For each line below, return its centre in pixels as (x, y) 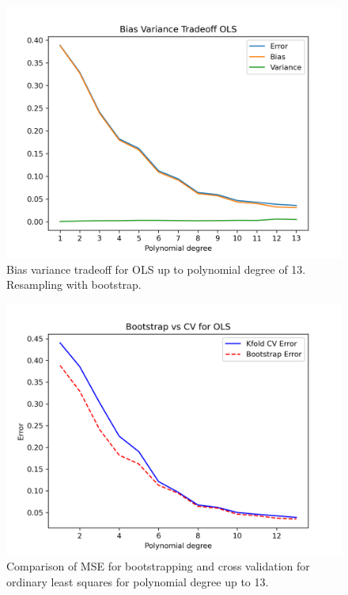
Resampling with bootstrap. (74, 284)
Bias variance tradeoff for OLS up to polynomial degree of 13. (156, 269)
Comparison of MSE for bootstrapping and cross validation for (158, 566)
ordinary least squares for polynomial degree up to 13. (138, 581)
